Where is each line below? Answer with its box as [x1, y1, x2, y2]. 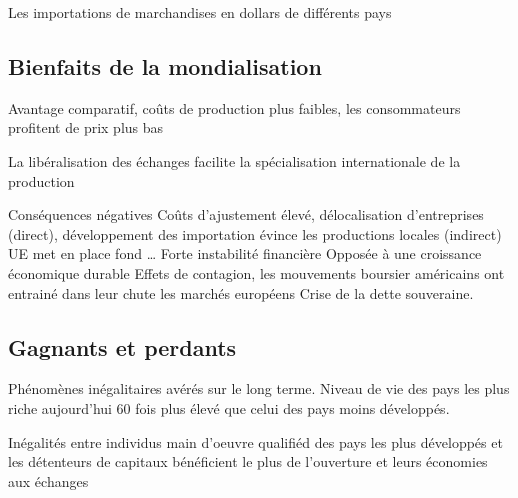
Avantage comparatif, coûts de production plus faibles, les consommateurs [8, 97, 461, 118]
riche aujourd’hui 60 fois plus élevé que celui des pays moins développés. [8, 397, 450, 418]
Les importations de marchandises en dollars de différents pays [8, 2, 392, 22]
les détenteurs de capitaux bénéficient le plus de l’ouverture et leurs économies [8, 451, 488, 472]
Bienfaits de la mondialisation [8, 50, 322, 81]
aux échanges [8, 470, 89, 491]
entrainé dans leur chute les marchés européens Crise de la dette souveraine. [8, 282, 474, 303]
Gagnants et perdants [8, 331, 237, 362]
